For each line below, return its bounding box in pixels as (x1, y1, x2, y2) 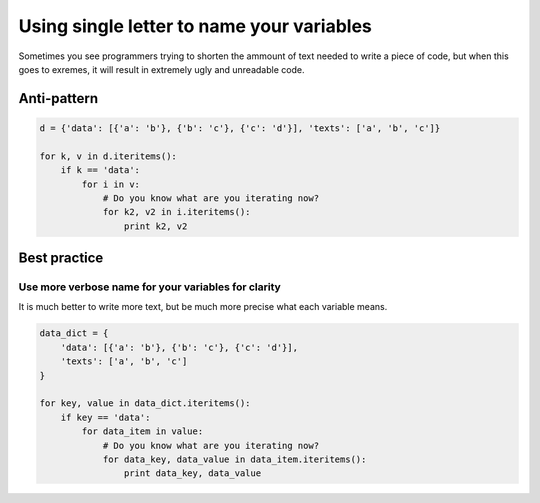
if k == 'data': (60, 165, 140, 176)
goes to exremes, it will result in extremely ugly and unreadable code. (18, 63, 305, 75)
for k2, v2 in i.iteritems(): (102, 206, 251, 218)
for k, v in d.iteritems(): (39, 150, 177, 162)
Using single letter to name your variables (18, 15, 372, 37)
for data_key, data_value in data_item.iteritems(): (102, 453, 367, 465)
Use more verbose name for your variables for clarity (18, 280, 282, 294)
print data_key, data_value (123, 468, 262, 479)
